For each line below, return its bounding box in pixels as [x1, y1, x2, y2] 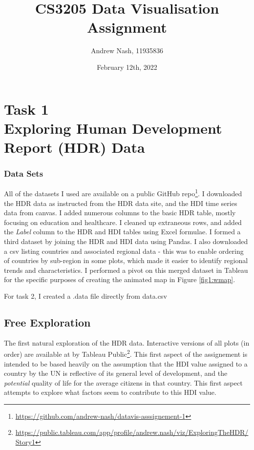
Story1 [15, 437, 35, 447]
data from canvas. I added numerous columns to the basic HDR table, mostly [4, 207, 236, 218]
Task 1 [4, 99, 49, 119]
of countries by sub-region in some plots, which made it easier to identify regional [4, 255, 248, 266]
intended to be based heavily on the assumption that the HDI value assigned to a [4, 358, 248, 368]
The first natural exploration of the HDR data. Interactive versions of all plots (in [4, 337, 250, 348]
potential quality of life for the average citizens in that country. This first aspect [4, 377, 243, 388]
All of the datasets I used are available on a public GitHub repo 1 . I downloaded [4, 187, 242, 198]
